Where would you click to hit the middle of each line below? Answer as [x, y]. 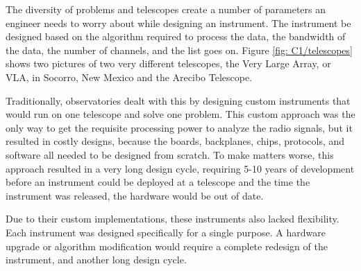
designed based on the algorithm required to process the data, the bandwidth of [176, 36]
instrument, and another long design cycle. [96, 260]
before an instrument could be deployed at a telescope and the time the [158, 182]
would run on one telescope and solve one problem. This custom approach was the [180, 114]
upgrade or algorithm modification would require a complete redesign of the [167, 246]
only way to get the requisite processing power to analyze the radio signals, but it [179, 127]
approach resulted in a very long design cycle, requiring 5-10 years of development [180, 168]
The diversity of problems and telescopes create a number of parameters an [166, 9]
